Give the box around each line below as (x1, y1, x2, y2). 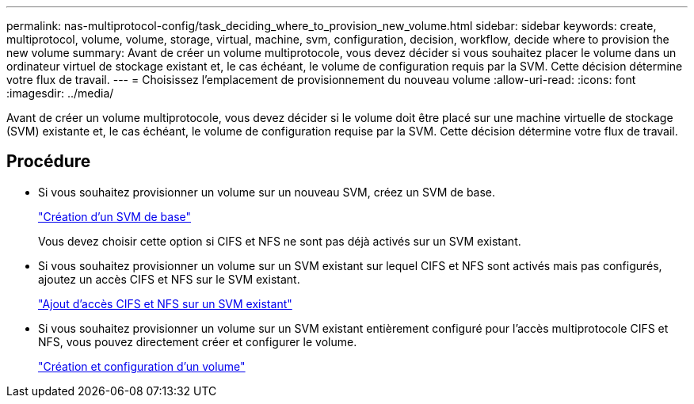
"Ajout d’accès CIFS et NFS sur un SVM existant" (38, 296, 292, 311)
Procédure (6, 151, 91, 172)
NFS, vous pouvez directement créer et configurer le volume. (38, 334, 357, 349)
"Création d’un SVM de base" (38, 209, 192, 223)
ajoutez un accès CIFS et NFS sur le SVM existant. (38, 272, 300, 286)
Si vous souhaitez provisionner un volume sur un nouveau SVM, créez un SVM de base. (38, 185, 496, 199)
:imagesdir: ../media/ (6, 86, 114, 100)
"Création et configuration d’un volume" (38, 359, 246, 373)
